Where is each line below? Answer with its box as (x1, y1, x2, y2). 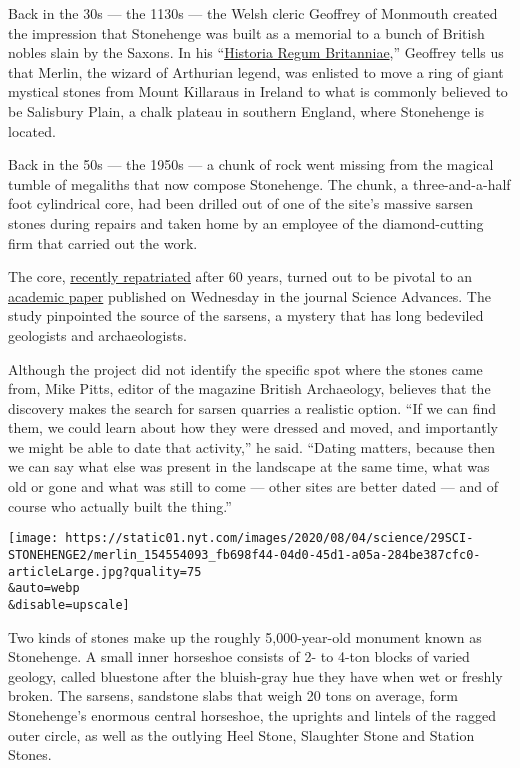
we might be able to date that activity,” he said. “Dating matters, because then (8, 436, 495, 457)
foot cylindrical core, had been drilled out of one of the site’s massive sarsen (8, 193, 473, 214)
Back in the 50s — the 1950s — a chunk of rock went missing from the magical (8, 154, 494, 175)
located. (8, 120, 56, 141)
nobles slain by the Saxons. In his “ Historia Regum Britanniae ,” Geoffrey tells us (8, 42, 504, 63)
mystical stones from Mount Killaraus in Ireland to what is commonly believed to (8, 81, 508, 102)
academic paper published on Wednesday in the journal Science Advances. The (8, 285, 491, 306)
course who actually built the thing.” (8, 495, 232, 516)
